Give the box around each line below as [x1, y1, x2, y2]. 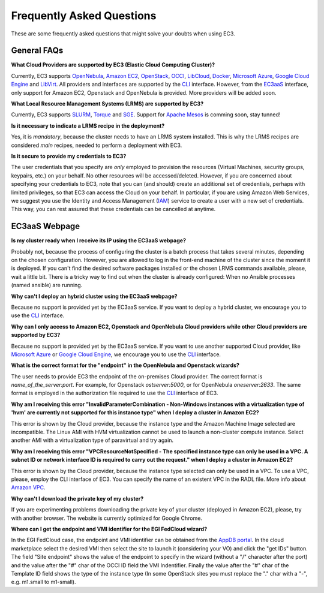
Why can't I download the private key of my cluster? [11, 495, 144, 502]
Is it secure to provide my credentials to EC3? [11, 152, 127, 159]
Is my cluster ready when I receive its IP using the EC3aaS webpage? [11, 237, 186, 244]
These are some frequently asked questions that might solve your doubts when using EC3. [11, 30, 235, 37]
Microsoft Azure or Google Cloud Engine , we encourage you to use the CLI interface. [11, 351, 221, 358]
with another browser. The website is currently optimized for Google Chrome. [11, 514, 202, 522]
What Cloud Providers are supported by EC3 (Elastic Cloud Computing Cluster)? [11, 61, 215, 68]
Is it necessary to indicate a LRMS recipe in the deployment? [11, 122, 165, 129]
